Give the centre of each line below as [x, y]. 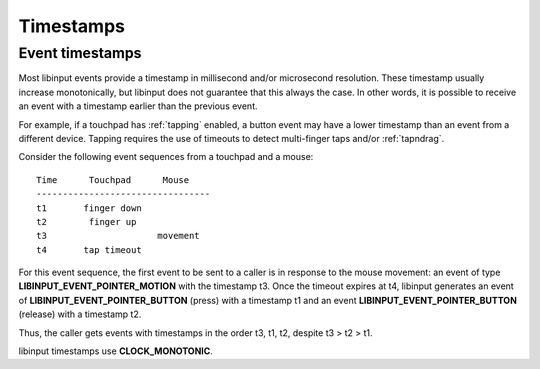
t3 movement [118, 236]
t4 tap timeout [89, 249]
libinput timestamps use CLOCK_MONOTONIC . [116, 351]
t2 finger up [86, 221]
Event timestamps [80, 53]
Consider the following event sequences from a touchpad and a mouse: [166, 157]
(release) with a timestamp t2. [80, 314]
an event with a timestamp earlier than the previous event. [138, 106]
